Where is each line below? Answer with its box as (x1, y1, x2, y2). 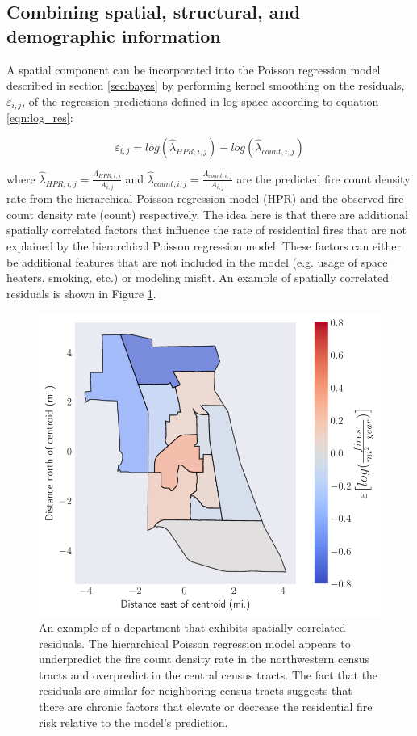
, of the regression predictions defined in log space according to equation (22, 92, 379, 109)
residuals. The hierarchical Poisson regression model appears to (39, 634, 351, 651)
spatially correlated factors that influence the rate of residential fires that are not (6, 221, 407, 238)
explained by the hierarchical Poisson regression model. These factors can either (6, 238, 401, 254)
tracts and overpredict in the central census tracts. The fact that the (39, 666, 378, 683)
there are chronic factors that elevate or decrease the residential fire (39, 698, 373, 715)
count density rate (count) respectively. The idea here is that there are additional (6, 205, 408, 222)
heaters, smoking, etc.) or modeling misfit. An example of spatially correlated (6, 269, 390, 286)
